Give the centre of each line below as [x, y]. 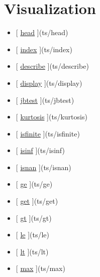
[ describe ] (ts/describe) [52, 66]
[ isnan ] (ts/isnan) [43, 167]
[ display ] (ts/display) [49, 83]
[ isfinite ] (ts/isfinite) [48, 133]
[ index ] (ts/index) [44, 49]
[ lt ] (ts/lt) [32, 251]
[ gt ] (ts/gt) [34, 218]
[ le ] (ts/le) [33, 235]
